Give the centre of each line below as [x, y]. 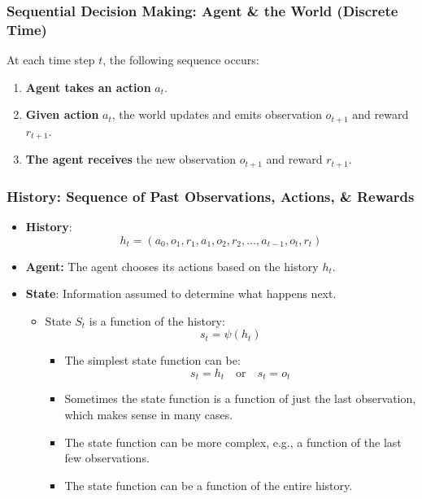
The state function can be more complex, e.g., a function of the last [233, 442]
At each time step [51, 60]
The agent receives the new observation [131, 159]
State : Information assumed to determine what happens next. [181, 293]
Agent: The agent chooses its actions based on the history [172, 266]
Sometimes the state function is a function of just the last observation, [240, 398]
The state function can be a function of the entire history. [209, 485]
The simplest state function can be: [152, 360]
